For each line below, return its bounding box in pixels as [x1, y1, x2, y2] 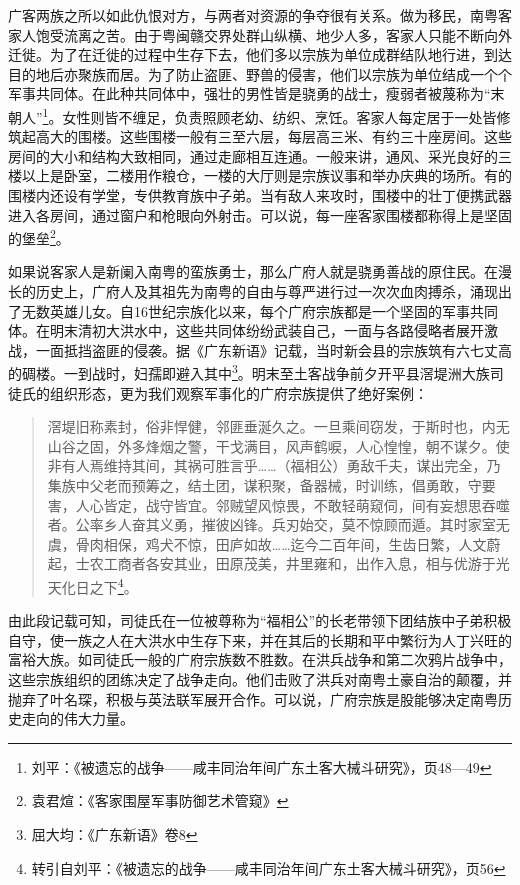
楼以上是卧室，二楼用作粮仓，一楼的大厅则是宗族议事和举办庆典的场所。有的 [8, 165, 512, 186]
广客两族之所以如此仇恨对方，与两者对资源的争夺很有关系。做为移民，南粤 [8, 5, 498, 25]
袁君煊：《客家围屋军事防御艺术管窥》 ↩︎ [31, 790, 289, 811]
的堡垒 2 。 [8, 225, 70, 248]
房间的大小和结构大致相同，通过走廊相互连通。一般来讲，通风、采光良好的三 [8, 145, 512, 166]
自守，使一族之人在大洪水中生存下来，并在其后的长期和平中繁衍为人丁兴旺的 [8, 629, 512, 650]
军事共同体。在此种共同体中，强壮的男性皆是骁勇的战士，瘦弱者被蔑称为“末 [8, 83, 505, 104]
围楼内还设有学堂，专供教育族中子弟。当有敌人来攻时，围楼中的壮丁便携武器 [8, 185, 512, 205]
